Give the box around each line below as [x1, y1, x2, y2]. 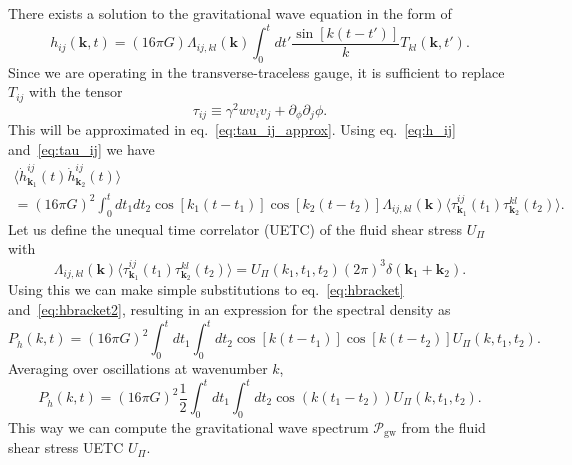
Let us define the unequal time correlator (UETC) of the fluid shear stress [8, 218, 463, 239]
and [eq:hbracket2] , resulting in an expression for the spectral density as [8, 299, 451, 320]
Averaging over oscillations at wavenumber [8, 357, 268, 378]
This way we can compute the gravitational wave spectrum [8, 416, 369, 437]
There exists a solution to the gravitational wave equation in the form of [8, 3, 452, 23]
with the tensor [29, 81, 123, 102]
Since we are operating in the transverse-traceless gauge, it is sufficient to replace [8, 61, 505, 82]
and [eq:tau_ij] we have [8, 139, 155, 160]
